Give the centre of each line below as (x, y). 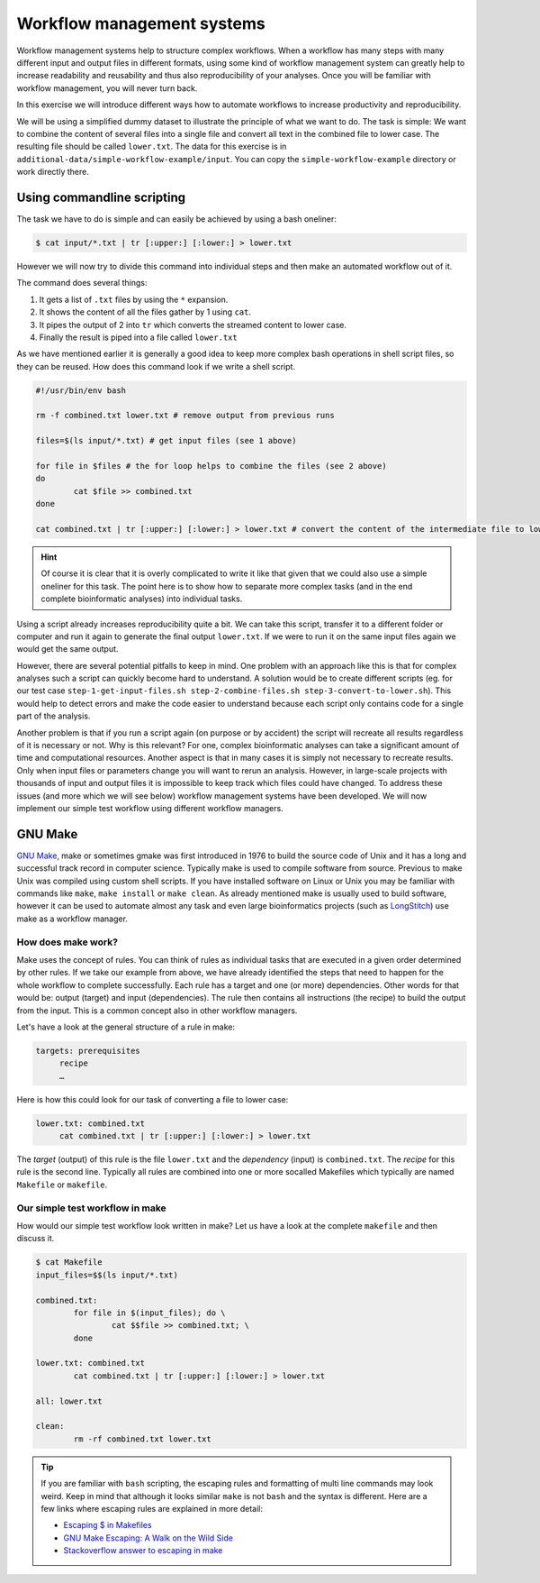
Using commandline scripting (101, 197)
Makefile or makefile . (62, 1185)
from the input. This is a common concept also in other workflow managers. (157, 1011)
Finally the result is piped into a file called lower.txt (138, 337)
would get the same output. (67, 649)
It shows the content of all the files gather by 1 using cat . (145, 312)
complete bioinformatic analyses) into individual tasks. (142, 599)
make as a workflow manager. (72, 919)
